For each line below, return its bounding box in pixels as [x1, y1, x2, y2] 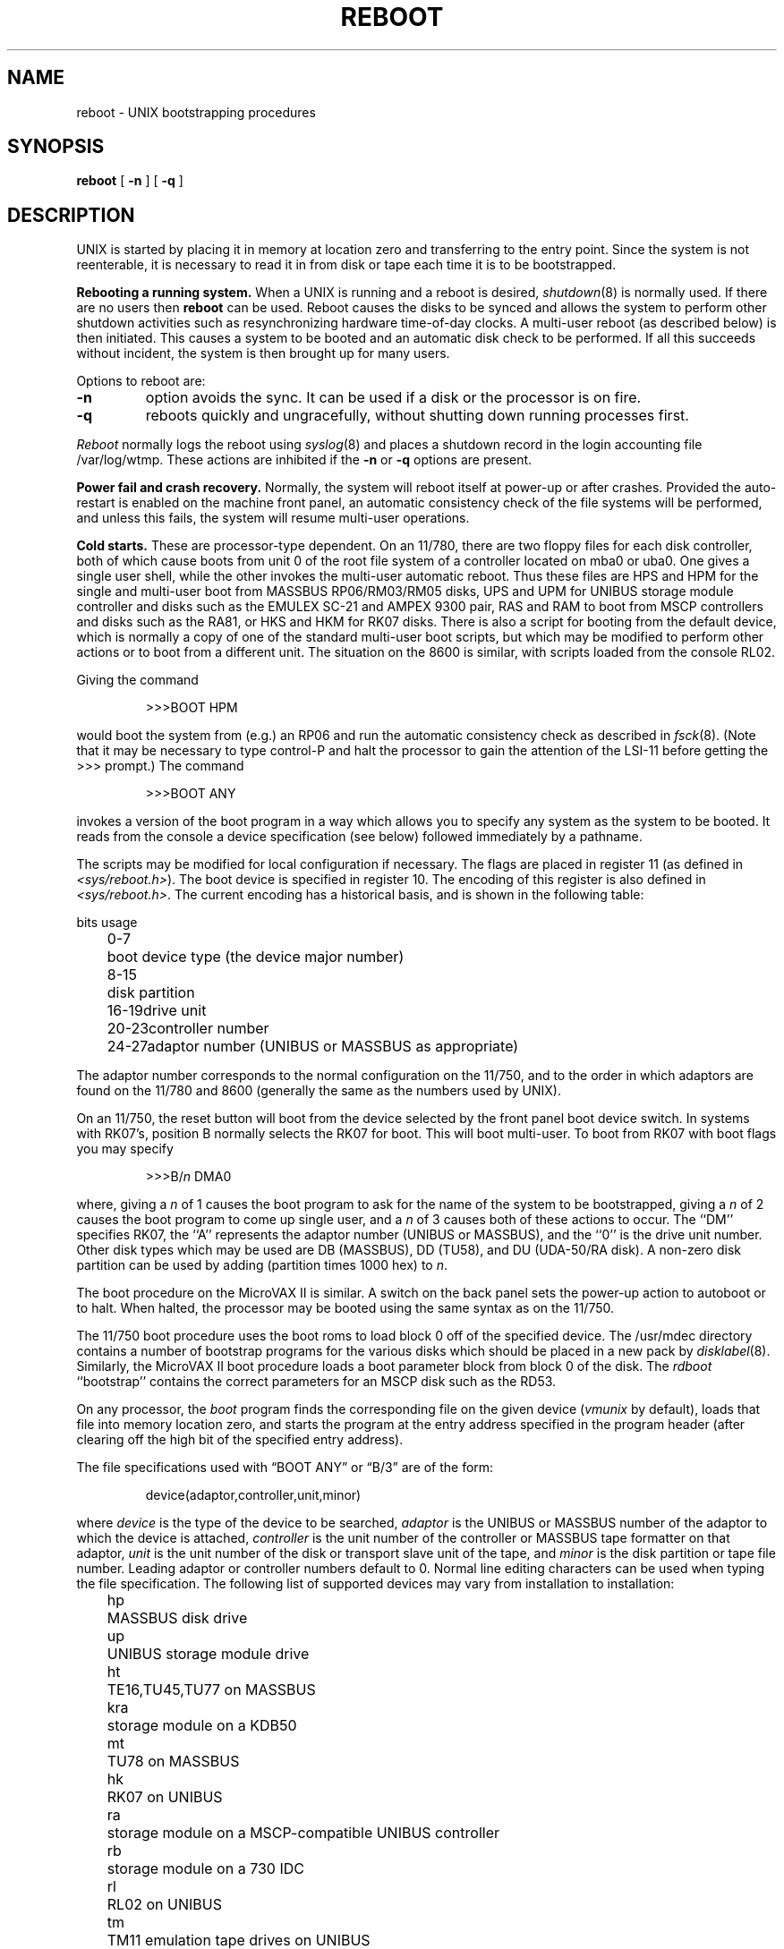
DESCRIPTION [7, 203, 135, 226]
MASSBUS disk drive [107, 1609, 248, 1628]
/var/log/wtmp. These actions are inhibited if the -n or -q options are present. [76, 452, 533, 468]
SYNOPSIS [7, 135, 105, 158]
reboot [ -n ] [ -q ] [76, 173, 183, 189]
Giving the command [76, 672, 199, 688]
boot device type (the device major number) [107, 948, 405, 966]
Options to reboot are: [76, 373, 206, 389]
